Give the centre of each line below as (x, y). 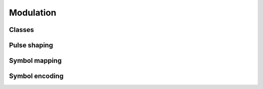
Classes (21, 30)
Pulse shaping (31, 45)
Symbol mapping (35, 61)
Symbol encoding (36, 76)
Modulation (33, 13)
